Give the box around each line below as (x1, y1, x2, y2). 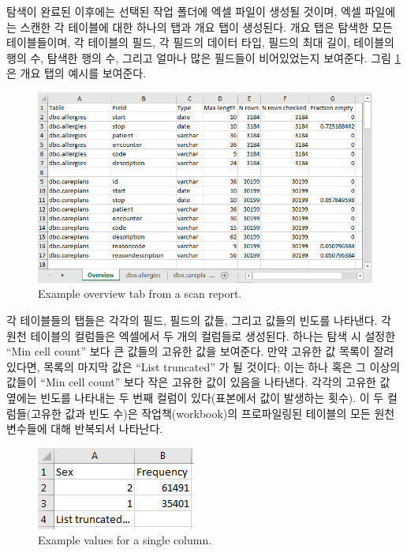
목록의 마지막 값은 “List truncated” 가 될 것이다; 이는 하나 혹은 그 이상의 (43, 358, 401, 374)
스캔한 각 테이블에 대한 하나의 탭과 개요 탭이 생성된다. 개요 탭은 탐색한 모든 (20, 18, 393, 35)
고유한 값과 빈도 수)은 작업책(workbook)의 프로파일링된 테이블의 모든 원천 (31, 404, 395, 421)
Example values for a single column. (38, 532, 212, 548)
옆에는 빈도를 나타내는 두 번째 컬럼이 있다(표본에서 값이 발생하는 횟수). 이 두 (6, 389, 384, 405)
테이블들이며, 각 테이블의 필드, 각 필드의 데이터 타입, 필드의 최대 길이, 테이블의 (6, 34, 394, 51)
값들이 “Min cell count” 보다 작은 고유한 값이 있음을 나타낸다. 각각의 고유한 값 (6, 374, 390, 390)
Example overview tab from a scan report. (38, 285, 242, 302)
